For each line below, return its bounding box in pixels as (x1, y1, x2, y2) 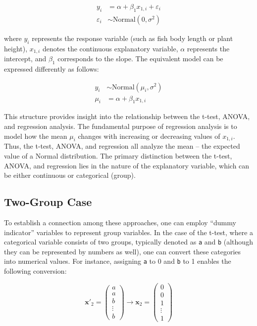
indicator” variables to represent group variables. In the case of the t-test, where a (4, 227, 254, 237)
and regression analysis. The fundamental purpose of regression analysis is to (4, 121, 237, 131)
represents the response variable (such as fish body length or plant (32, 33, 233, 43)
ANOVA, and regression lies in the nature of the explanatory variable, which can (4, 160, 250, 170)
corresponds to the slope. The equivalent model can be (57, 53, 223, 64)
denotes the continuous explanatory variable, (42, 43, 178, 53)
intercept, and (4, 53, 47, 64)
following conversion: (4, 266, 67, 276)
